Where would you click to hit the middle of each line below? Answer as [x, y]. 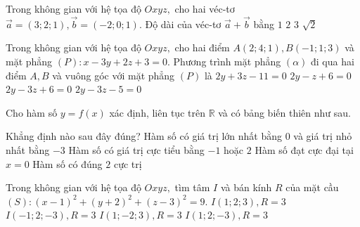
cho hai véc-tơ [205, 8]
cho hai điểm [202, 47]
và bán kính [246, 187]
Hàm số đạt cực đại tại [304, 149]
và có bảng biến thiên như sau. [284, 112]
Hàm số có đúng [67, 163]
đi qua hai [333, 61]
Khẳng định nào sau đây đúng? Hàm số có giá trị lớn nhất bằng [144, 136]
